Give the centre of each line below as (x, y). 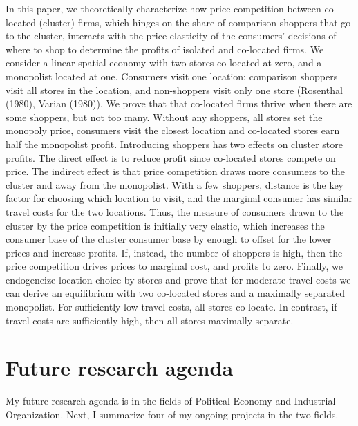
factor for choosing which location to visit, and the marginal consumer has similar (179, 198)
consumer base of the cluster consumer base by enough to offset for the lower (169, 239)
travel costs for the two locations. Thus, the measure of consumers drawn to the (175, 211)
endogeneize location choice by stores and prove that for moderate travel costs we (178, 279)
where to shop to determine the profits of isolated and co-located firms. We (165, 49)
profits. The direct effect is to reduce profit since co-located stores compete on (171, 157)
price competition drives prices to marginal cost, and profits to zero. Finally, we (175, 266)
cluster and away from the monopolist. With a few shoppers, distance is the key (175, 184)
